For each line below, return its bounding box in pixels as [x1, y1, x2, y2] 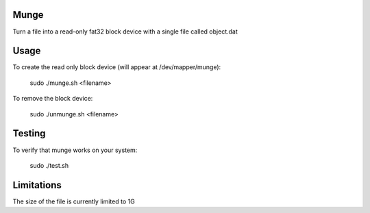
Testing [12, 127, 46, 140]
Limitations [12, 179, 62, 191]
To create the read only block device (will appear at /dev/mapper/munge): [12, 63, 221, 71]
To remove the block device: [12, 95, 93, 103]
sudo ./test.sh [29, 161, 69, 169]
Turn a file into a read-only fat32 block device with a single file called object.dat [12, 27, 238, 36]
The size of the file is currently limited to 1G [12, 197, 135, 205]
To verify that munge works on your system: [12, 146, 138, 154]
